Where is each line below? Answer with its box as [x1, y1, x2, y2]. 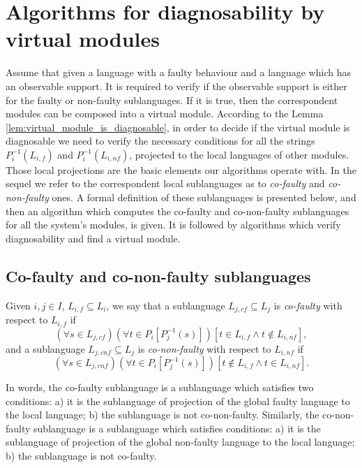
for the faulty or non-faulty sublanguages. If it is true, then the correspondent [6, 92, 338, 107]
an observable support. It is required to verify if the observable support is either [6, 78, 347, 93]
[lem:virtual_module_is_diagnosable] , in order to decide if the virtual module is [6, 119, 350, 134]
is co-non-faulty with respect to [137, 341, 271, 356]
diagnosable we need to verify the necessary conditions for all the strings [6, 133, 315, 148]
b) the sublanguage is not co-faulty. [6, 448, 157, 462]
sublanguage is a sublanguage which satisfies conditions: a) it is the [33, 421, 321, 435]
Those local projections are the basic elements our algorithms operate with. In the [6, 162, 356, 177]
